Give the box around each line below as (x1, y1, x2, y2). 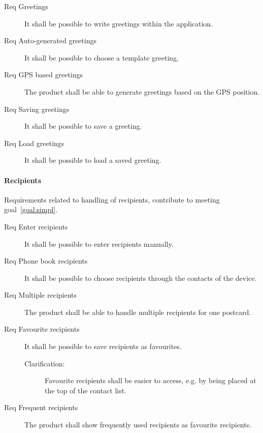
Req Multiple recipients (4, 290, 77, 300)
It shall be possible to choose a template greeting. (24, 52, 179, 63)
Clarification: (24, 358, 65, 368)
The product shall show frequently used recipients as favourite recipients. (24, 419, 252, 430)
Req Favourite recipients (4, 324, 80, 334)
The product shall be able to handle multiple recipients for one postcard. (24, 306, 251, 317)
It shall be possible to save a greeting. (24, 121, 142, 131)
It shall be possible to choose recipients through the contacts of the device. (24, 272, 257, 283)
